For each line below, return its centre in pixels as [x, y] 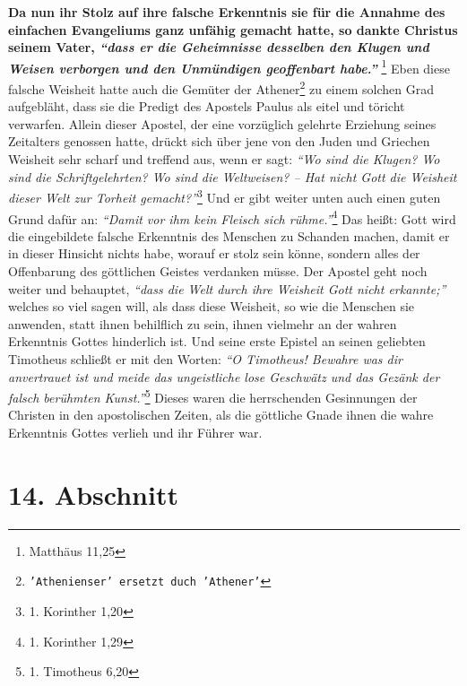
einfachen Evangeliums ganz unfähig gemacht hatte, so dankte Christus [233, 29]
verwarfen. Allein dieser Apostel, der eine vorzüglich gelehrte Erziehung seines [222, 123]
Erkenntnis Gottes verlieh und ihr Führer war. [135, 432]
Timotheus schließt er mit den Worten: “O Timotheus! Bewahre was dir [205, 358]
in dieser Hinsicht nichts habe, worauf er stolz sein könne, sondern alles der [214, 253]
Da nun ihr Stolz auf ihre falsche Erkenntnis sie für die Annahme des [227, 12]
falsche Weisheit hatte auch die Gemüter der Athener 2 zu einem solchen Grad [221, 87]
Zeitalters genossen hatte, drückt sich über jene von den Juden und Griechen [219, 141]
